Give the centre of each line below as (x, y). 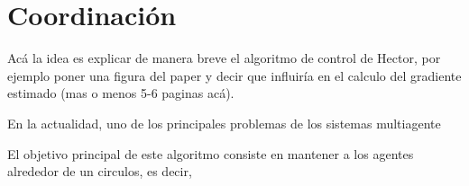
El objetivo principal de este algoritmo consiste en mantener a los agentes (211, 153)
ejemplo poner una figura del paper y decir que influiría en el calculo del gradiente (234, 75)
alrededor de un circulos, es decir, (100, 171)
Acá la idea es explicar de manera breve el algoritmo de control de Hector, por (224, 58)
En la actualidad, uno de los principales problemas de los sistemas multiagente (224, 123)
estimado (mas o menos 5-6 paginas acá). (121, 93)
